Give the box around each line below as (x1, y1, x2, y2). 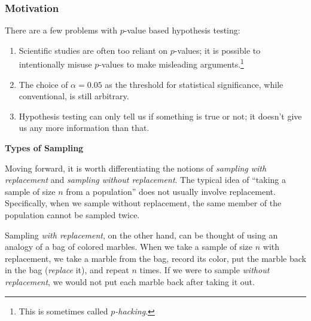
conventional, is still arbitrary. (19, 90, 129, 102)
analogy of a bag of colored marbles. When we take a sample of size (5, 240, 253, 253)
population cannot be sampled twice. (5, 209, 140, 221)
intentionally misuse (19, 58, 92, 71)
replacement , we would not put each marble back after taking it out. (5, 275, 255, 288)
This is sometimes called (19, 304, 108, 317)
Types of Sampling (5, 142, 84, 154)
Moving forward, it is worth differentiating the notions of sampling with (5, 161, 267, 174)
